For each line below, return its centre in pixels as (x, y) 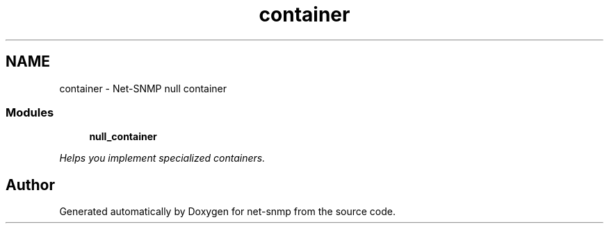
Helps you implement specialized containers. (162, 158)
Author (30, 185)
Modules (30, 112)
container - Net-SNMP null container (143, 88)
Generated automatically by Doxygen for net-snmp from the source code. (228, 212)
